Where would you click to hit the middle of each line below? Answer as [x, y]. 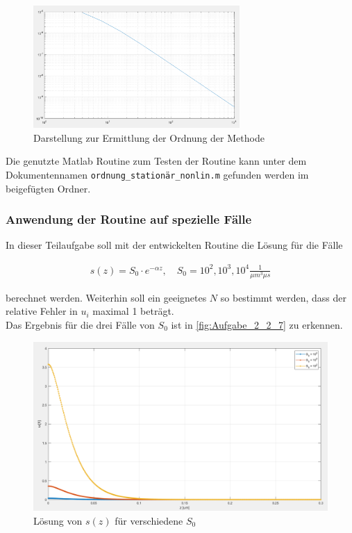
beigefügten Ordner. [48, 188]
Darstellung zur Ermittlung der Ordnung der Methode [149, 137]
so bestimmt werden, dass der [283, 297]
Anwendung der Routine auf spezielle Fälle [129, 219]
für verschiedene [149, 520]
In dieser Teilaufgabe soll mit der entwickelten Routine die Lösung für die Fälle [174, 245]
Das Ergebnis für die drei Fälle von [80, 324]
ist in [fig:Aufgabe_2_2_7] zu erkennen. [257, 324]
